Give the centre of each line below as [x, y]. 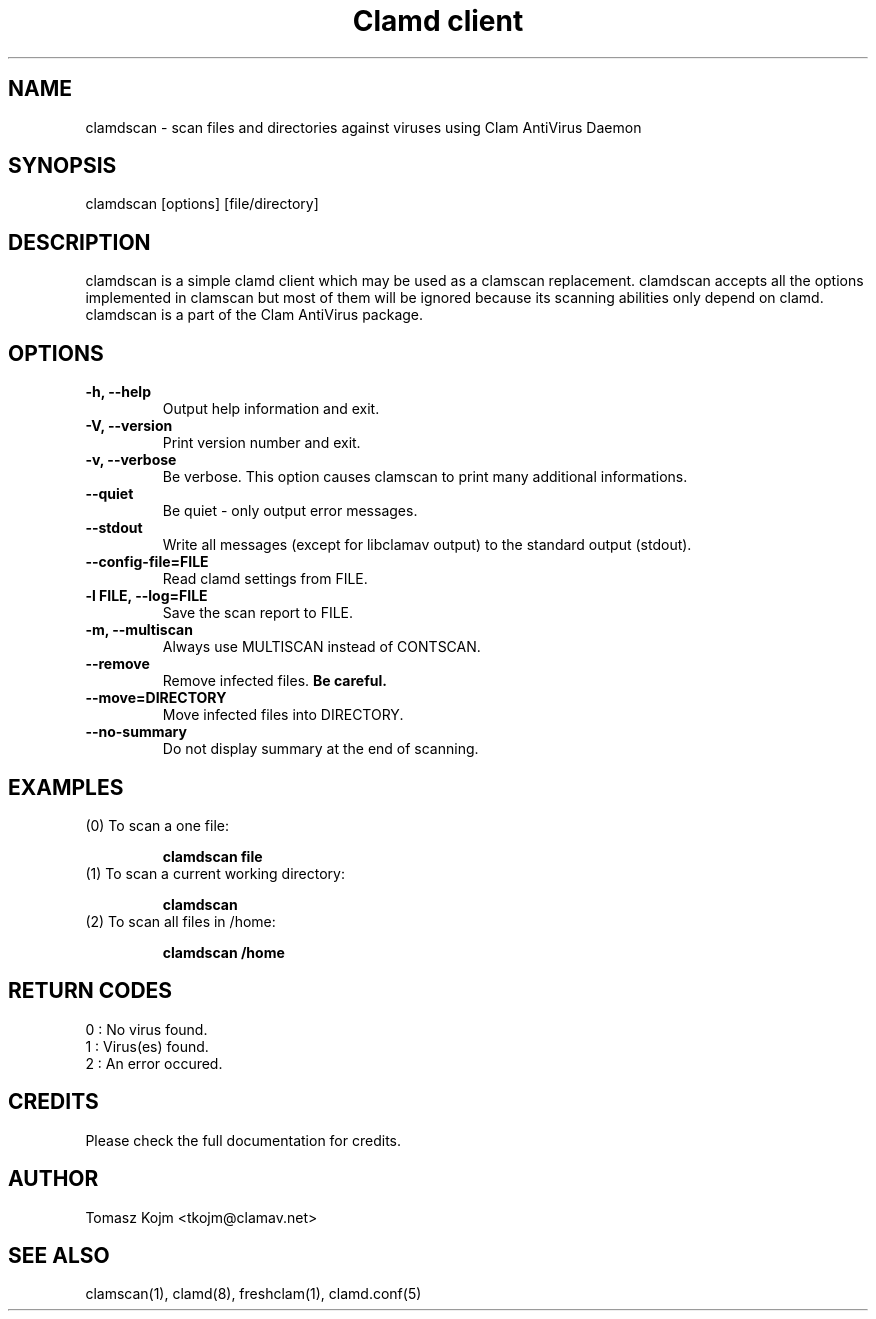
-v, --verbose [131, 460]
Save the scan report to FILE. [258, 613]
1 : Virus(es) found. [147, 1046]
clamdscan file [212, 856]
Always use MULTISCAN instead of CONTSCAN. [321, 647]
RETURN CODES [90, 991]
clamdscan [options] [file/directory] [202, 204]
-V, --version [129, 426]
